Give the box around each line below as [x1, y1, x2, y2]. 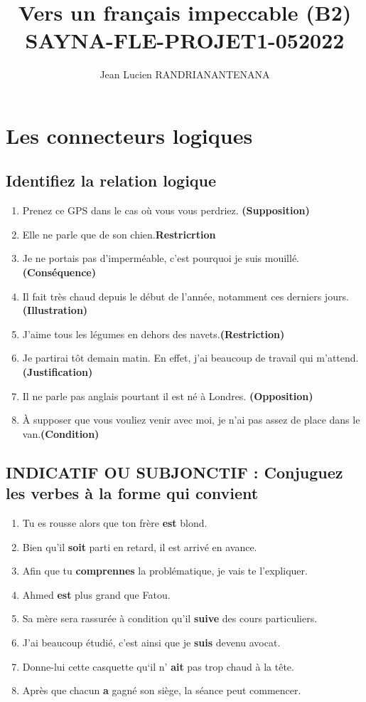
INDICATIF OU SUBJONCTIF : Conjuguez [6, 461, 343, 483]
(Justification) [22, 365, 93, 379]
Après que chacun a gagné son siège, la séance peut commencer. [22, 683, 301, 698]
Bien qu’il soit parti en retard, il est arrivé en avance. [22, 539, 257, 554]
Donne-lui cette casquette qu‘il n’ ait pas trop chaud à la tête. [22, 659, 294, 674]
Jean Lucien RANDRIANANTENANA [99, 67, 270, 82]
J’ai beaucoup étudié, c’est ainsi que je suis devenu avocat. [22, 634, 281, 649]
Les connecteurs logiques [6, 120, 253, 150]
